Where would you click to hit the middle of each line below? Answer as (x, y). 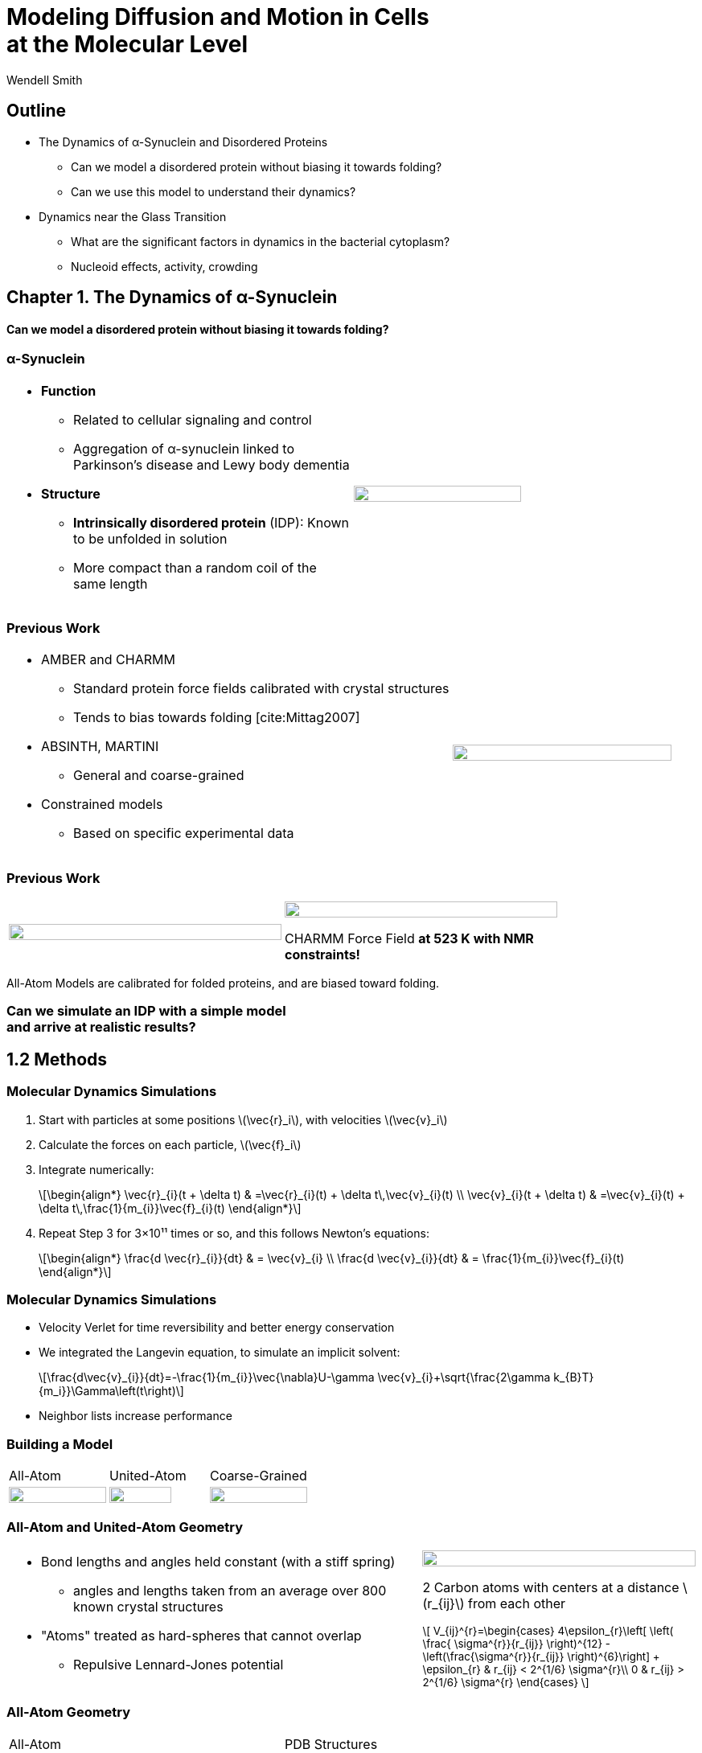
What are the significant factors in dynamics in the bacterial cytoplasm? (261, 241)
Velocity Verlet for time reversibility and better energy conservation (217, 1328)
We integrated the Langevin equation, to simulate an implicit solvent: (220, 1353)
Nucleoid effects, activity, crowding (164, 266)
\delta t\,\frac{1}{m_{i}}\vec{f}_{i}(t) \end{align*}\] (170, 1208)
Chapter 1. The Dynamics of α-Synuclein (172, 298)
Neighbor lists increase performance (135, 1416)
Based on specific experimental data (184, 833)
